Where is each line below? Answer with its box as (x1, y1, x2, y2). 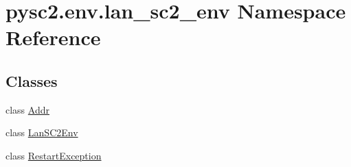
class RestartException (5, 148, 102, 162)
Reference (5, 23, 101, 51)
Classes (5, 70, 58, 91)
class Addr (5, 102, 49, 116)
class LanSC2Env (5, 125, 78, 140)
